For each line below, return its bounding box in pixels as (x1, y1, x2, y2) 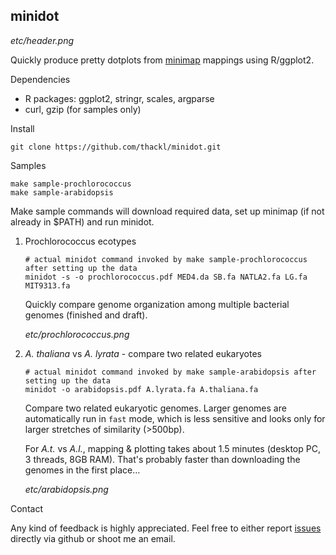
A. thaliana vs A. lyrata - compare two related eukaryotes (24, 347, 262, 359)
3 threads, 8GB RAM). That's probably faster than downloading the (24, 453, 301, 465)
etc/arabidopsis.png (24, 483, 109, 495)
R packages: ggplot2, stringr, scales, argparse (24, 92, 215, 104)
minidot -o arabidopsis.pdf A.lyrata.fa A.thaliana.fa (24, 384, 259, 394)
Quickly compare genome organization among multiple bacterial (24, 298, 290, 310)
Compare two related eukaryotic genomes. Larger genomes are (24, 402, 287, 414)
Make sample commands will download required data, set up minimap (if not (10, 205, 325, 217)
